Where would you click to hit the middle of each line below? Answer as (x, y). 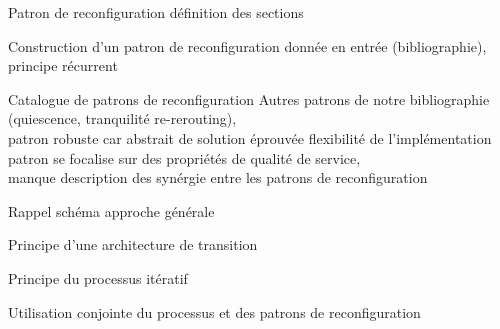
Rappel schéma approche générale (111, 210)
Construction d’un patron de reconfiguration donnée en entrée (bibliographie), (247, 45)
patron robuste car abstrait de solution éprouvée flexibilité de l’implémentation (250, 137)
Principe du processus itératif (98, 277)
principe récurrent (63, 65)
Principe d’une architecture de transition (133, 244)
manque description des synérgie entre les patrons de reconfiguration (218, 177)
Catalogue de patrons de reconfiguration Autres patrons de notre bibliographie (249, 98)
